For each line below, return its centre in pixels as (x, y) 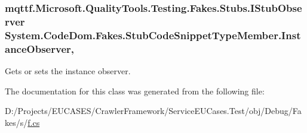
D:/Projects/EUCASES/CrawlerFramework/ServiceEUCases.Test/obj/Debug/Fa (153, 111)
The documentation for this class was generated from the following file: (135, 91)
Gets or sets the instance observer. (68, 70)
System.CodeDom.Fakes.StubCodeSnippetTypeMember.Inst (153, 35)
